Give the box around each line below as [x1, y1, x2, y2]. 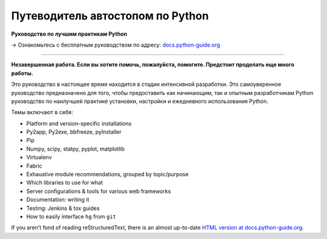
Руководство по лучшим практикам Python [11, 30, 127, 38]
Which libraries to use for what [26, 179, 103, 186]
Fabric [26, 162, 42, 169]
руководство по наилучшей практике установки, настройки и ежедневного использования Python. [11, 97, 269, 105]
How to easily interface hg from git [26, 212, 116, 220]
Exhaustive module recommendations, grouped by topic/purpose [26, 171, 189, 178]
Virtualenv [26, 154, 52, 161]
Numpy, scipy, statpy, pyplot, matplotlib [26, 145, 125, 152]
